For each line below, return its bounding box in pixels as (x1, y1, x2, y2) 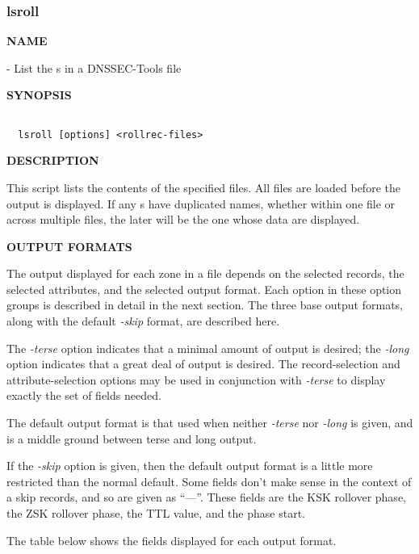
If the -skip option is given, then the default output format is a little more (6, 457, 373, 474)
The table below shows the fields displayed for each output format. (6, 531, 337, 548)
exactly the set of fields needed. (6, 387, 161, 404)
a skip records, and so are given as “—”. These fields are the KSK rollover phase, (6, 489, 406, 506)
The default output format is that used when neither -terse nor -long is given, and (6, 414, 413, 431)
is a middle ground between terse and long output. (6, 430, 257, 447)
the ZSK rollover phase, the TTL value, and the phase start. (6, 505, 305, 521)
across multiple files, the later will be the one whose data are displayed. (6, 211, 360, 228)
